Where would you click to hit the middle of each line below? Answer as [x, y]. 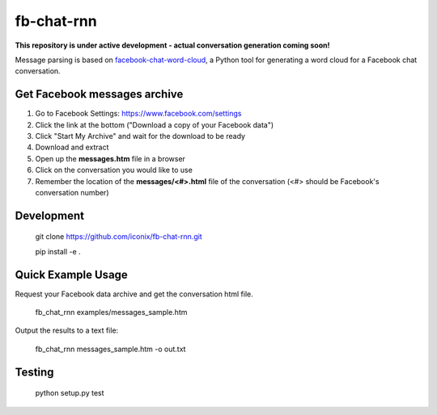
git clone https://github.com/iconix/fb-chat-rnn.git [119, 237]
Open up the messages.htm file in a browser [110, 158]
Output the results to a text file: [67, 330]
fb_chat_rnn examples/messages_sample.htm [111, 312]
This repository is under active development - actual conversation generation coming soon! [172, 45]
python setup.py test [70, 393]
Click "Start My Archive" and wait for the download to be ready [140, 136]
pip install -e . [58, 251]
